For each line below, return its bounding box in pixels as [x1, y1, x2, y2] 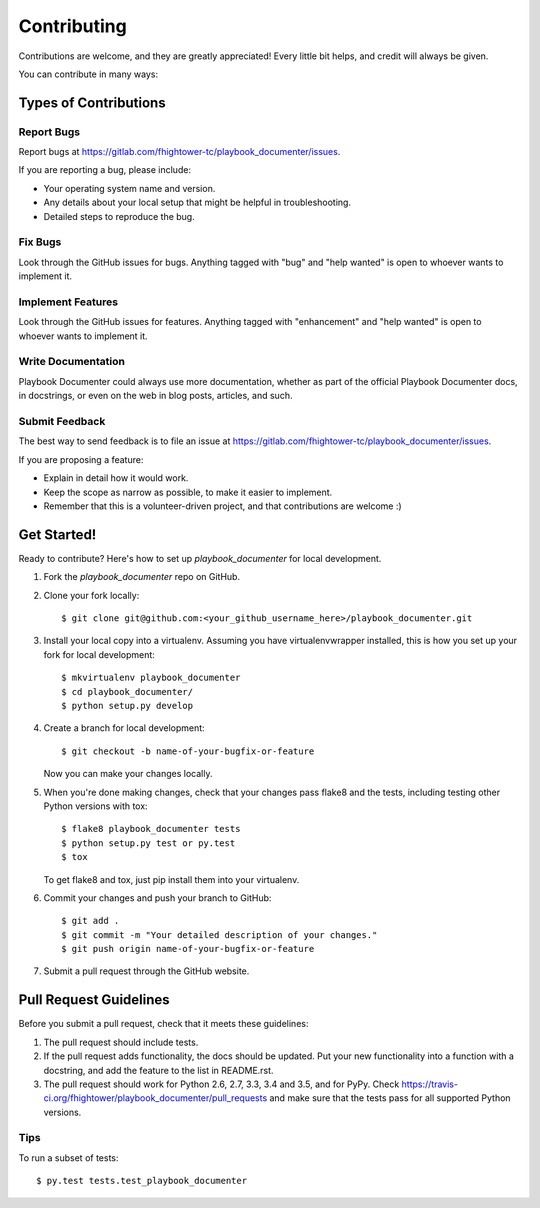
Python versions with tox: [43, 800, 149, 812]
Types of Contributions [18, 94, 166, 111]
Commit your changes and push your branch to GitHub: [43, 891, 272, 904]
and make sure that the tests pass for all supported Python [269, 1092, 511, 1104]
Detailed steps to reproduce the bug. [43, 210, 195, 222]
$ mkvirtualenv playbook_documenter [61, 672, 241, 684]
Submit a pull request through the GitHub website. [43, 965, 250, 977]
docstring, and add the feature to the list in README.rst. [43, 1064, 274, 1076]
